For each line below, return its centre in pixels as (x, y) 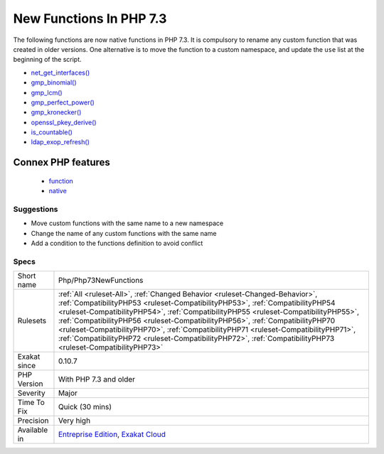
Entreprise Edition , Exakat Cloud (112, 435)
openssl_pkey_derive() (64, 122)
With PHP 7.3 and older (96, 379)
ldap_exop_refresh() (60, 142)
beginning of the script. (47, 60)
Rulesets (32, 321)
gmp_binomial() (54, 82)
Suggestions (36, 210)
